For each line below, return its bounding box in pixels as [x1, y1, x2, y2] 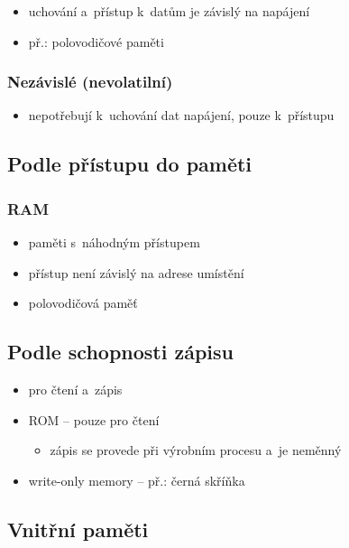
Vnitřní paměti [7, 515, 149, 543]
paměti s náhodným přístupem [28, 233, 200, 251]
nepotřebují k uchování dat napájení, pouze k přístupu [28, 106, 335, 125]
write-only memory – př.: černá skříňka [28, 470, 245, 489]
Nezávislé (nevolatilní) [7, 70, 173, 93]
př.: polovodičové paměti [28, 32, 164, 51]
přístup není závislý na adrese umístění [28, 263, 244, 282]
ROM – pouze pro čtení [28, 410, 160, 429]
